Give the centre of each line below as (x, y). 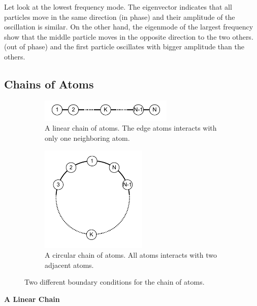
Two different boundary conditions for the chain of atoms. (115, 282)
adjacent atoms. (69, 265)
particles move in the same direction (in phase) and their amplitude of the (120, 17)
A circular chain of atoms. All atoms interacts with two (131, 255)
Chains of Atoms (49, 84)
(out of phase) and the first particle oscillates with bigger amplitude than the (124, 47)
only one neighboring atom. (87, 137)
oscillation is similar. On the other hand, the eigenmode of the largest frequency (129, 27)
